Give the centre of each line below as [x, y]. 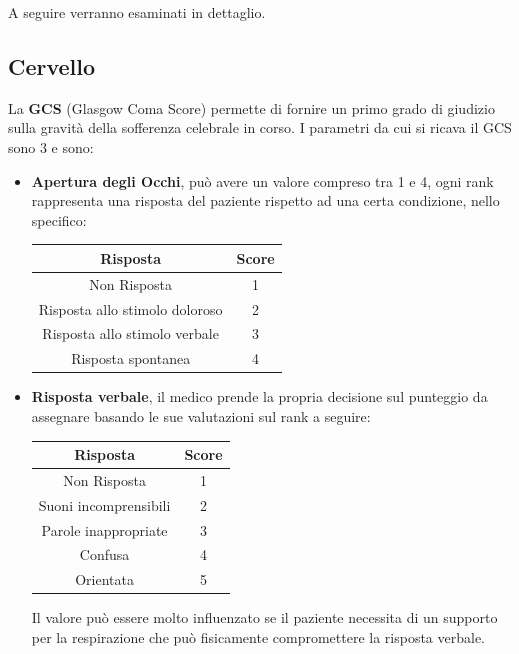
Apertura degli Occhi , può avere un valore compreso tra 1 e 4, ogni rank [262, 180]
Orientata [104, 579]
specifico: [59, 219]
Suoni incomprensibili [104, 504]
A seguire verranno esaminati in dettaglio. [137, 12]
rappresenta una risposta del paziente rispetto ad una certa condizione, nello [265, 200]
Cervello [52, 65]
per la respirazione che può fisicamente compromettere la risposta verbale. [258, 636]
